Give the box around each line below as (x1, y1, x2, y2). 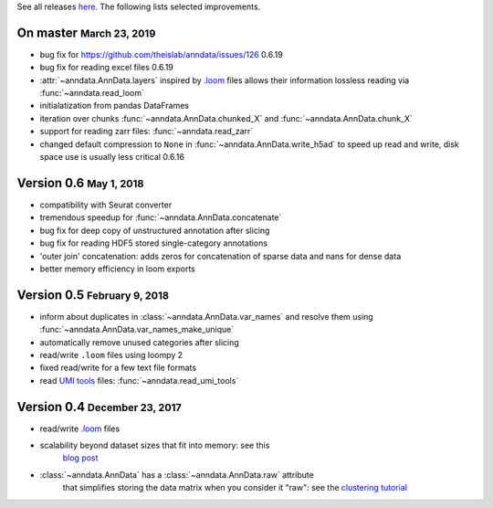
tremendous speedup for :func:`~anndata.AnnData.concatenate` (39, 212, 282, 223)
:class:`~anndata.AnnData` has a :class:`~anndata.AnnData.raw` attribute (39, 469, 314, 480)
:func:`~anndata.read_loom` (39, 88, 145, 99)
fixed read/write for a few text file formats (39, 362, 196, 374)
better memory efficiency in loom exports (39, 263, 195, 274)
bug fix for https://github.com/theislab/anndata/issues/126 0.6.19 (39, 48, 283, 59)
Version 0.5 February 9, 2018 (16, 287, 169, 302)
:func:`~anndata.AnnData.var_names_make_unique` (39, 324, 235, 335)
